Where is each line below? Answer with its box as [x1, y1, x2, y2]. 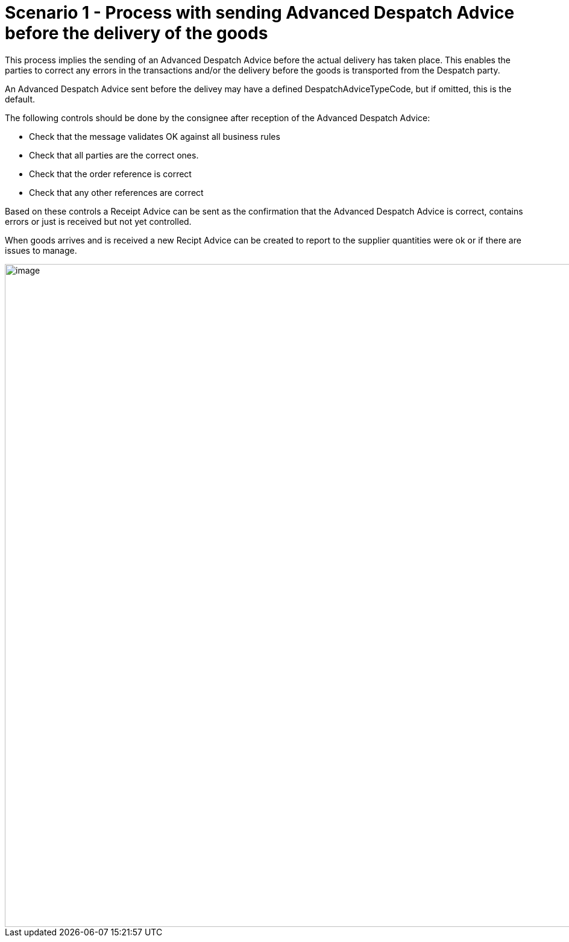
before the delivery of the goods [5, 23, 268, 43]
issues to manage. [5, 245, 77, 256]
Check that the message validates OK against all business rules [29, 131, 280, 142]
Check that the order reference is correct [29, 168, 192, 179]
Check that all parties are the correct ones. [29, 149, 199, 160]
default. [5, 93, 36, 104]
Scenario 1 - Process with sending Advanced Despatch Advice [5, 2, 515, 23]
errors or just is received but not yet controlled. [5, 216, 192, 227]
